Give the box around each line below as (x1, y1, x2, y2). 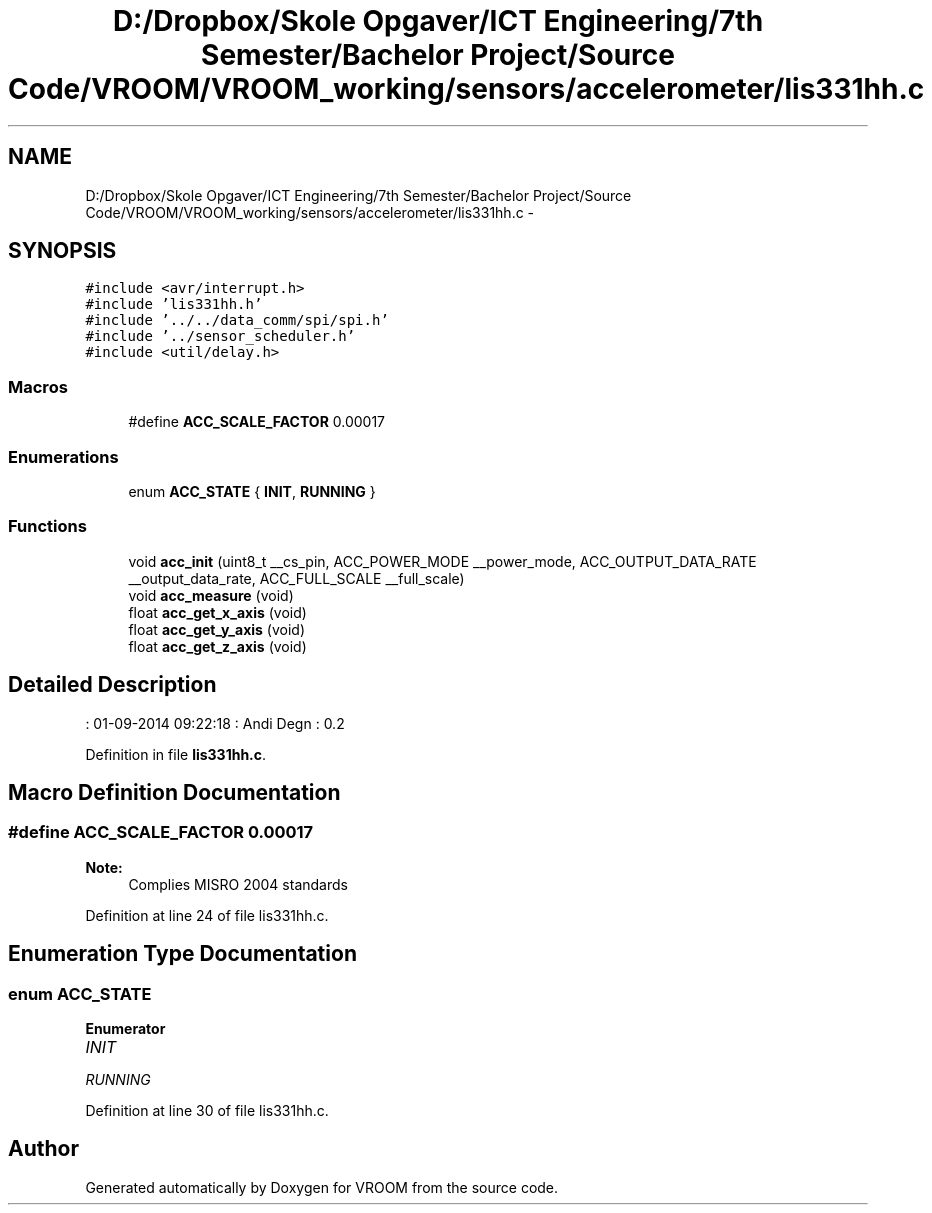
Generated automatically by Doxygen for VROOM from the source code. (85, 1178, 559, 1196)
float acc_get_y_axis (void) (128, 620, 305, 638)
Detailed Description (8, 672, 217, 698)
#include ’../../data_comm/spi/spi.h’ (85, 312, 389, 329)
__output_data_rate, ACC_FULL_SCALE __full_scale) (128, 569, 465, 587)
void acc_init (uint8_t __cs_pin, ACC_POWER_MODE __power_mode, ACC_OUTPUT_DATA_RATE (128, 552, 757, 570)
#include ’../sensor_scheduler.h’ (85, 328, 356, 345)
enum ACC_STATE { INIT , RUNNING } (128, 482, 376, 500)
